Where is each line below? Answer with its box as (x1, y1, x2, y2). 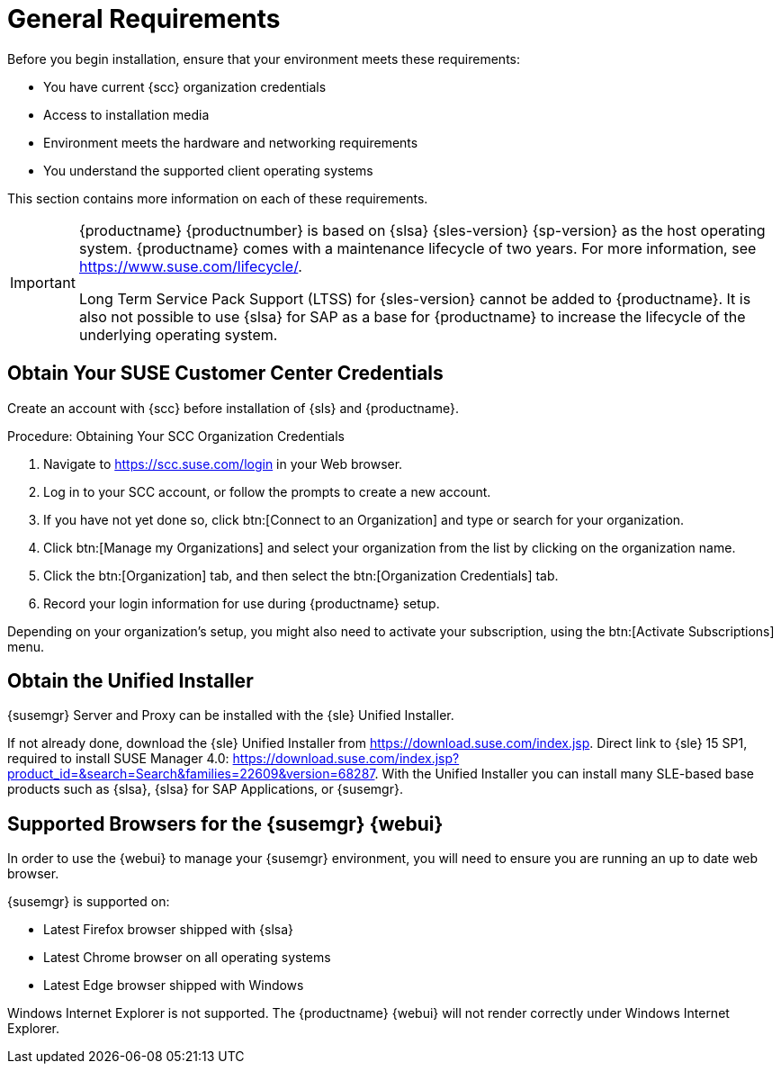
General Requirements (7, 4, 281, 34)
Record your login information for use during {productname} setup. (43, 595, 440, 611)
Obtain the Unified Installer (7, 670, 254, 693)
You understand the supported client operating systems (43, 162, 373, 178)
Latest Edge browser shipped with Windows (43, 977, 304, 994)
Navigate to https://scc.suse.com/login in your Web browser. (43, 455, 403, 472)
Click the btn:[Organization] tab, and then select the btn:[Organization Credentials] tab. (43, 567, 559, 583)
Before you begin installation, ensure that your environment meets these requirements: (7, 50, 520, 67)
